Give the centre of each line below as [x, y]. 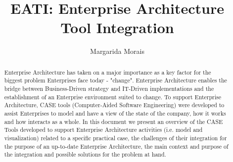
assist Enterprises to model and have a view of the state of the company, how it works [115, 113]
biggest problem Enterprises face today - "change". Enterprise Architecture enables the [116, 80]
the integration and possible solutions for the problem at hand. [85, 154]
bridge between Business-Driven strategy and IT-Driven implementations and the [109, 89]
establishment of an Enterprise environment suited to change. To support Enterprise [113, 97]
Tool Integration [117, 27]
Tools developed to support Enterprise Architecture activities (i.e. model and [103, 130]
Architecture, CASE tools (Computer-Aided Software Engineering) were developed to [114, 105]
